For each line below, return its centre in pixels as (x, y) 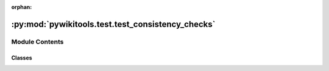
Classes (22, 58)
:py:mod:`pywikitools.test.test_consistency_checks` (113, 24)
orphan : (22, 7)
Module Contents (37, 42)
